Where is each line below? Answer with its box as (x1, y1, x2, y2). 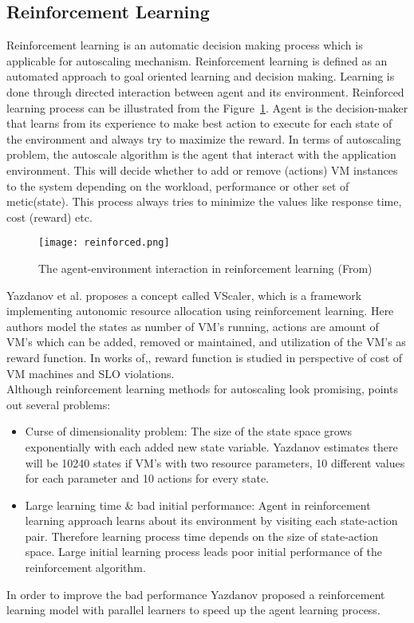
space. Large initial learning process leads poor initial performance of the (25, 543, 382, 560)
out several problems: (6, 396, 111, 412)
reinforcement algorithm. (25, 559, 146, 576)
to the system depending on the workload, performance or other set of (6, 177, 349, 194)
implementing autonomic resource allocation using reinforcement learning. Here (6, 302, 394, 319)
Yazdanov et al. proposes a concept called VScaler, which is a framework (6, 286, 362, 303)
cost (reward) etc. (6, 208, 93, 225)
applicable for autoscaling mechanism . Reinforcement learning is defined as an (6, 52, 388, 69)
